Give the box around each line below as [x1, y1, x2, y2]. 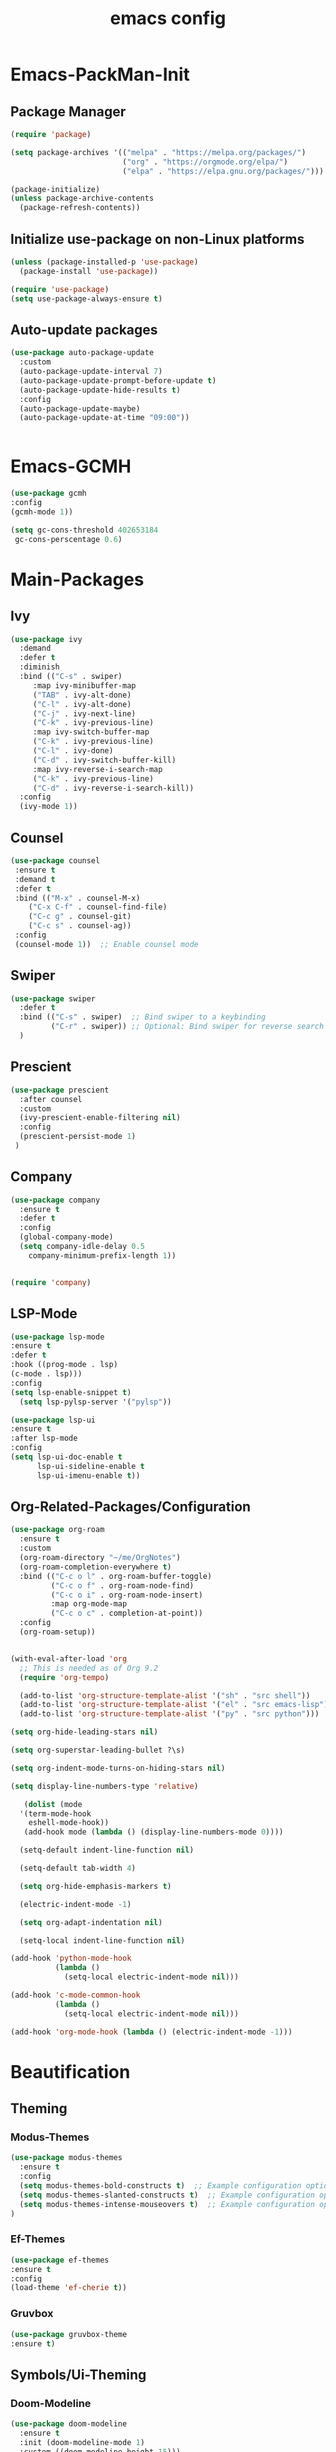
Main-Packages [10, 568, 145, 591]
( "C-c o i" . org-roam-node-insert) [50, 1590, 203, 1600]
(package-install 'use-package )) [19, 266, 159, 276]
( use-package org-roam [10, 1525, 105, 1535]
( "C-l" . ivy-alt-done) [32, 699, 132, 709]
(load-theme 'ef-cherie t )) [10, 2283, 128, 2293]
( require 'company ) [10, 1277, 92, 1287]
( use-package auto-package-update [10, 348, 155, 358]
